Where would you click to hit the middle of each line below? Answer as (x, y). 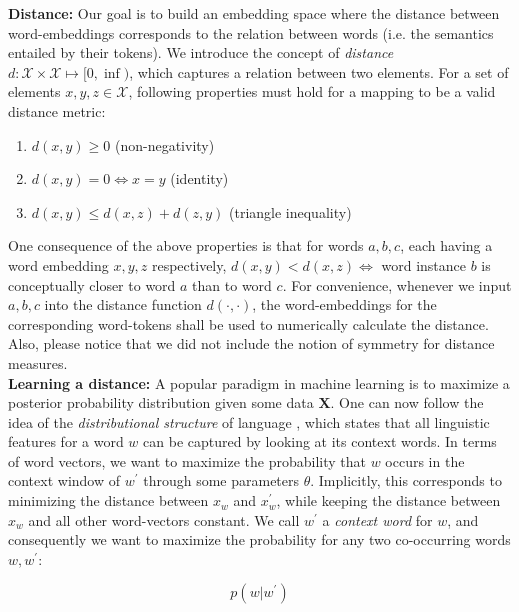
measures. (38, 362)
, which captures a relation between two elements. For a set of (319, 71)
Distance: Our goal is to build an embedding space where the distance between (254, 13)
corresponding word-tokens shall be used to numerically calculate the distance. (248, 323)
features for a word (66, 441)
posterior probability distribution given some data (161, 402)
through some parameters (221, 480)
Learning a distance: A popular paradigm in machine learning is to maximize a (259, 382)
